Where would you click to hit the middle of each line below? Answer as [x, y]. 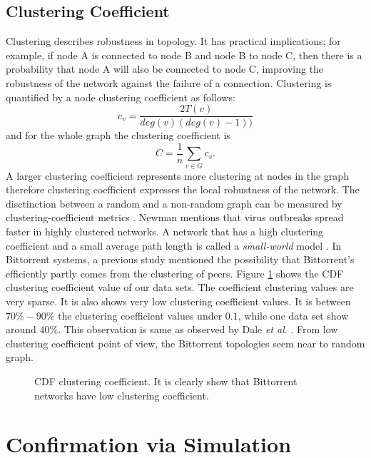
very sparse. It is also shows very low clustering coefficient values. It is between [178, 301]
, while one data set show [293, 315]
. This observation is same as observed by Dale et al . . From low [198, 329]
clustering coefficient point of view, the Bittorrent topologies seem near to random [185, 343]
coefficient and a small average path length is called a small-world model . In [174, 245]
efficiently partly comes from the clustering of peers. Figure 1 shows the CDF [175, 273]
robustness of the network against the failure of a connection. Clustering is [169, 82]
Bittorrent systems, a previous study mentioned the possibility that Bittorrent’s [180, 259]
